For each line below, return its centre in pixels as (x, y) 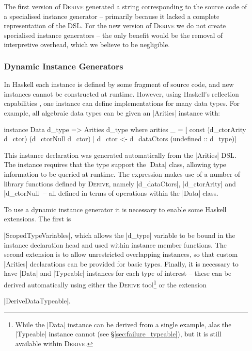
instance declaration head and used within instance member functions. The (115, 244)
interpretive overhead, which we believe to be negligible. (87, 44)
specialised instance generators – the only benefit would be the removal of (113, 35)
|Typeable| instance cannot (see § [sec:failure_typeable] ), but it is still (118, 334)
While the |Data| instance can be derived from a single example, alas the (123, 324)
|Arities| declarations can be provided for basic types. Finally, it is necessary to (121, 263)
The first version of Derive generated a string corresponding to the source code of (126, 6)
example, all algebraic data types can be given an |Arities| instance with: (112, 112)
